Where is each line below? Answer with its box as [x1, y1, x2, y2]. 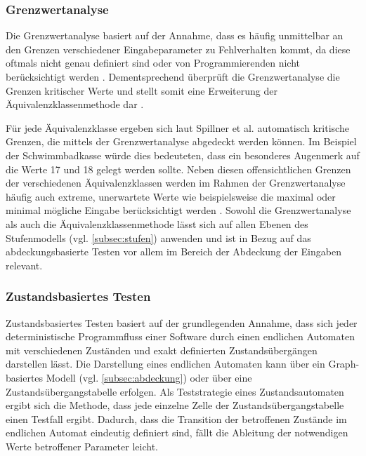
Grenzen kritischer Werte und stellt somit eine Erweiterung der [6, 83, 277, 98]
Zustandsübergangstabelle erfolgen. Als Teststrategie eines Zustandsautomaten [6, 384, 344, 398]
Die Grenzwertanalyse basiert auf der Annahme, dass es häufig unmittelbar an [6, 28, 344, 43]
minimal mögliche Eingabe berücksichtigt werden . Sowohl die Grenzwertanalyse [6, 203, 351, 217]
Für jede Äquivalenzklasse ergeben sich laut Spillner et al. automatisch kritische [6, 120, 349, 135]
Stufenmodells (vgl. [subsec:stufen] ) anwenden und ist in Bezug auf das [6, 230, 311, 245]
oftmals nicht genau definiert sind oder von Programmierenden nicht [6, 55, 301, 70]
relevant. [6, 257, 43, 272]
